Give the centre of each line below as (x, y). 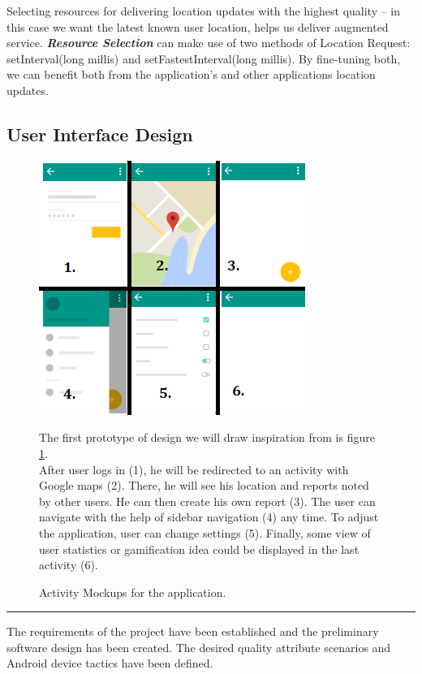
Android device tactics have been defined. (110, 663)
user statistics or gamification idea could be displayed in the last (199, 549)
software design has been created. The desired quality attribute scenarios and (199, 647)
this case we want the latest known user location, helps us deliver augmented (198, 26)
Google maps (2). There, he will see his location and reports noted (204, 485)
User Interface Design (100, 134)
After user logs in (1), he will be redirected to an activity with (194, 469)
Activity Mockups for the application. (133, 592)
